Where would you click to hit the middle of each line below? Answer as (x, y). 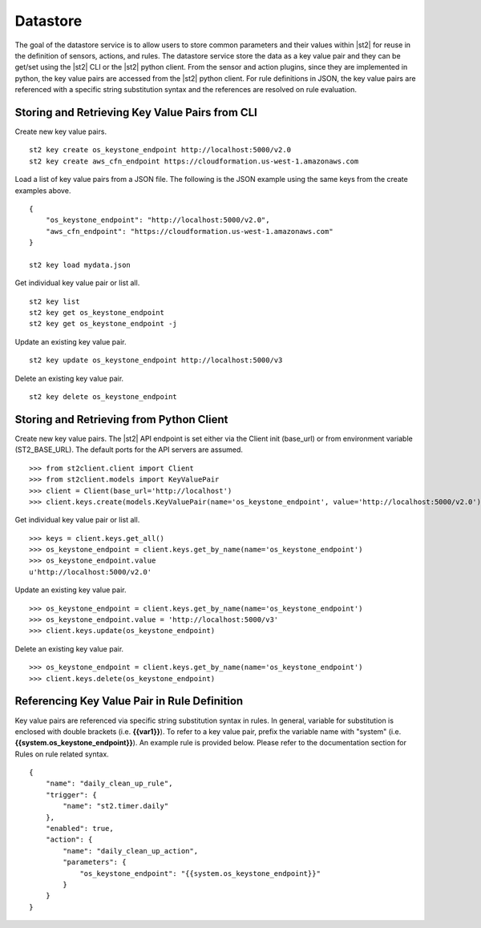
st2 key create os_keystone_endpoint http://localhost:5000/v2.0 (160, 150)
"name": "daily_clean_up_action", (131, 851)
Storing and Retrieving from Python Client (121, 420)
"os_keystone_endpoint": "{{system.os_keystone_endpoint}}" (200, 873)
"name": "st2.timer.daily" (116, 806)
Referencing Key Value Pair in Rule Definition (129, 701)
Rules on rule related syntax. (62, 754)
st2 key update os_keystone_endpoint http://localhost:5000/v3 (156, 360)
